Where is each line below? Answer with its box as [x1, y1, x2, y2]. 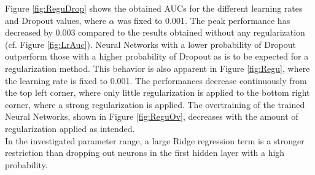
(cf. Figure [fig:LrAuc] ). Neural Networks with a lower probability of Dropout [5, 37, 296, 50]
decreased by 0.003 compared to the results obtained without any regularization [5, 26, 305, 39]
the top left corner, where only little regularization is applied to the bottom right [5, 86, 310, 99]
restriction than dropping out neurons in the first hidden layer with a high [5, 146, 285, 159]
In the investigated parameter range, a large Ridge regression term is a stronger [5, 134, 305, 147]
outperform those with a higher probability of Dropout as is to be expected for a [5, 50, 309, 63]
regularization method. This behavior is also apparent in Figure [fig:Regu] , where [5, 61, 310, 74]
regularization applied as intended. [5, 122, 135, 134]
